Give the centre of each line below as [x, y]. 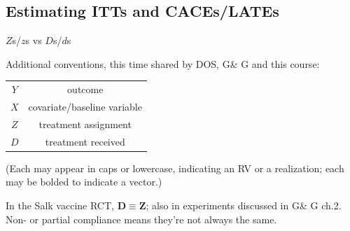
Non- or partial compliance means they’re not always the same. [141, 219]
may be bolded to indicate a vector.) [84, 182]
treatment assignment [85, 124]
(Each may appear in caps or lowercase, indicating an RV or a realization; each [175, 168]
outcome [85, 89]
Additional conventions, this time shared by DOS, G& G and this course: [163, 63]
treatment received [85, 141]
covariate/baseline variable [85, 106]
